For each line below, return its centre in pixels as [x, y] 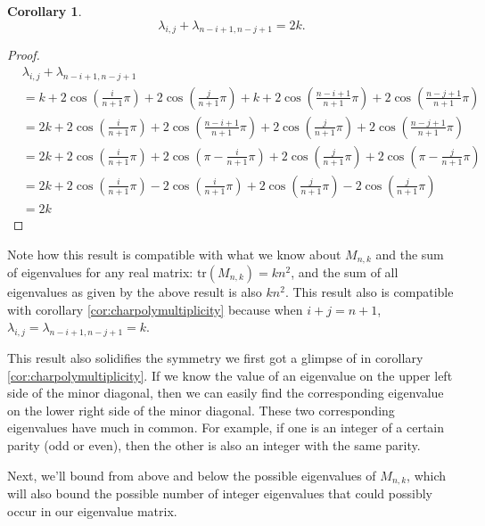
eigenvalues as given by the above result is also [135, 292]
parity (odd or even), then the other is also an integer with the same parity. [214, 444]
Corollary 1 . [45, 11]
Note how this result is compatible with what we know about [174, 254]
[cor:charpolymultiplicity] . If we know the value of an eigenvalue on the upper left [230, 375]
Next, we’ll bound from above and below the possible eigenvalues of [192, 475]
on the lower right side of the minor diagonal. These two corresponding [201, 410]
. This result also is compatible [369, 292]
